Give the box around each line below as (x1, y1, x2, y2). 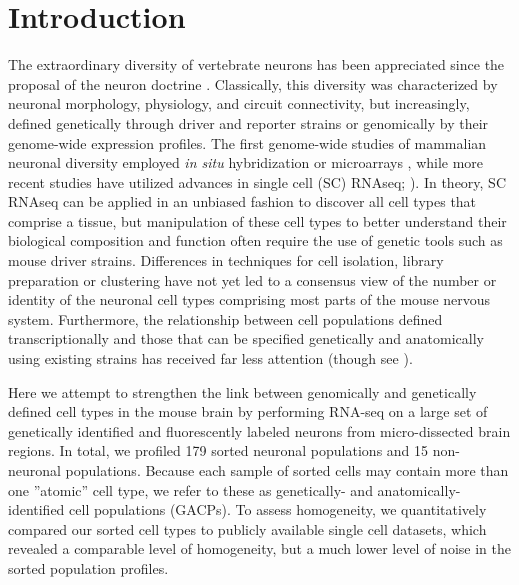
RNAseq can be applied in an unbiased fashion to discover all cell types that (8, 191, 477, 212)
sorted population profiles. (8, 557, 169, 578)
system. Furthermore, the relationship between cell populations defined (8, 308, 443, 329)
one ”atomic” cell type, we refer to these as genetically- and (8, 479, 373, 500)
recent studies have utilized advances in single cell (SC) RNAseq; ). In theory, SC (8, 171, 507, 192)
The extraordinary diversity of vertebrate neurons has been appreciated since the (8, 54, 505, 75)
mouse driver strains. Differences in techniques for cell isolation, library (8, 250, 444, 271)
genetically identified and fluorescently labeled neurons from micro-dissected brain (8, 420, 511, 441)
